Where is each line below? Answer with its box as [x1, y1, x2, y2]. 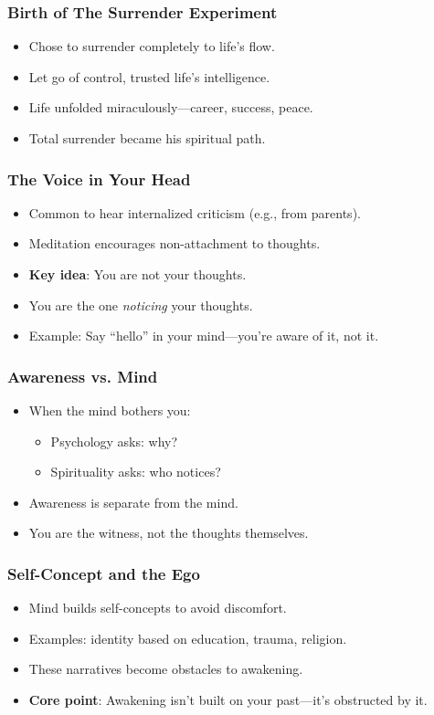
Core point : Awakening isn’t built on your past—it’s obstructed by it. [28, 689, 428, 709]
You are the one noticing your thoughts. [28, 295, 253, 314]
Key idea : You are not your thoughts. [28, 265, 247, 283]
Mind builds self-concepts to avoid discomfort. [28, 598, 287, 617]
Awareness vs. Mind [7, 364, 158, 387]
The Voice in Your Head [7, 167, 191, 190]
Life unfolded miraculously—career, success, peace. [28, 98, 313, 117]
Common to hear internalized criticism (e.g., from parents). [28, 203, 361, 222]
